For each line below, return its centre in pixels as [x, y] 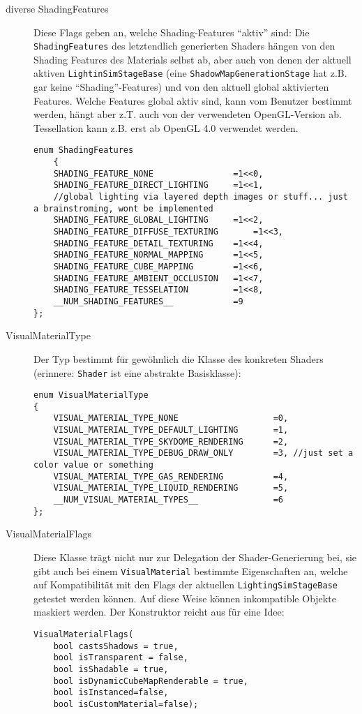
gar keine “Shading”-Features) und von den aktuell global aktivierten [181, 87]
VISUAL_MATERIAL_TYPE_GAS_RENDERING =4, [171, 476]
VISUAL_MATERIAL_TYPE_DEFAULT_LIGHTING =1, [171, 430]
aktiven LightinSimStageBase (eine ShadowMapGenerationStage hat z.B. [190, 73]
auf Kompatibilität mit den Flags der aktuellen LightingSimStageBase [186, 585]
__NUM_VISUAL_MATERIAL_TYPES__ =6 [168, 500]
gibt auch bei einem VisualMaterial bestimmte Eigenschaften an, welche [191, 571]
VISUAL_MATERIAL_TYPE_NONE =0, [171, 418]
